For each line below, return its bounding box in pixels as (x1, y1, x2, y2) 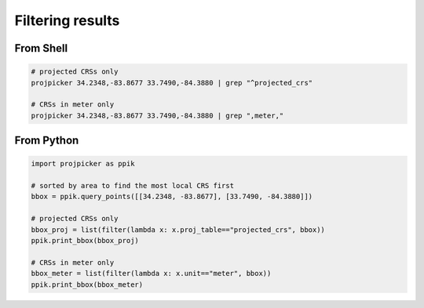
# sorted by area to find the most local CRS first (31, 181, 235, 190)
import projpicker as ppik (31, 159, 135, 168)
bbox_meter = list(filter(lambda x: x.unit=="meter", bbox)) (31, 269, 272, 278)
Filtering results (14, 12, 120, 29)
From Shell (14, 42, 68, 55)
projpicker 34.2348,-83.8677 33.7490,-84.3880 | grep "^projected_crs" (31, 78, 313, 87)
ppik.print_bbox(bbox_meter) (31, 280, 144, 289)
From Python (14, 134, 79, 147)
